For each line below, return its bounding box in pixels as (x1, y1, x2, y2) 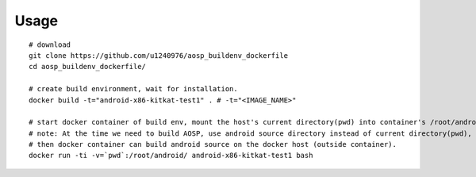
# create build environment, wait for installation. (29, 84, 238, 94)
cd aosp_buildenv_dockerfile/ (29, 62, 147, 71)
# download (29, 40, 71, 49)
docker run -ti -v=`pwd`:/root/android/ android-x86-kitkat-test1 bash (29, 151, 313, 160)
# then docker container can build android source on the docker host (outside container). (29, 140, 397, 149)
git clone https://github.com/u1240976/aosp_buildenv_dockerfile (29, 51, 289, 60)
